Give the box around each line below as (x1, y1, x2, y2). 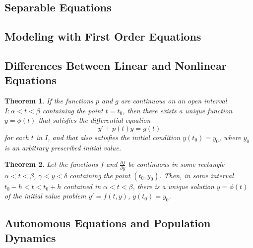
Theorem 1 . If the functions (4, 96, 93, 106)
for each (4, 132, 29, 142)
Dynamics (4, 230, 56, 245)
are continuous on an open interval (121, 96, 227, 106)
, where (219, 132, 241, 142)
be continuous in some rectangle (128, 159, 225, 169)
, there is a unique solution (132, 181, 214, 191)
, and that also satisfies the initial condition (48, 132, 181, 142)
